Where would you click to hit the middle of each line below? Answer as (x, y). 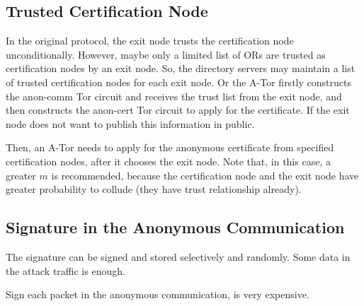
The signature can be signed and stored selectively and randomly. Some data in (178, 256)
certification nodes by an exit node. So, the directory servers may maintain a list (181, 68)
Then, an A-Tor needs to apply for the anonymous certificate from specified (170, 147)
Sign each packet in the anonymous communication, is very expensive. (158, 294)
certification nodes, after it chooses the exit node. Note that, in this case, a (168, 161)
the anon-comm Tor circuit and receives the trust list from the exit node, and (174, 96)
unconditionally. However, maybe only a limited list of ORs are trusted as (166, 54)
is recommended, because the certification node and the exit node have (205, 175)
